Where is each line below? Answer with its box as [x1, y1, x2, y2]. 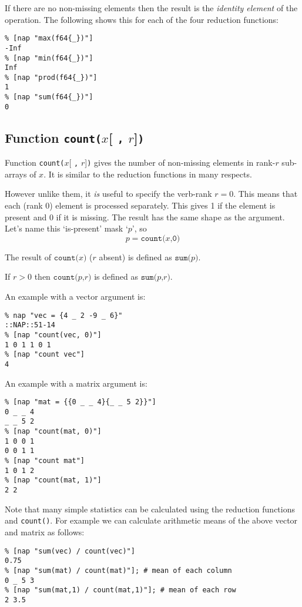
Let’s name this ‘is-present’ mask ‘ [5, 222, 128, 234]
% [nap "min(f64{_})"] [5, 53, 93, 62]
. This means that [233, 187, 298, 200]
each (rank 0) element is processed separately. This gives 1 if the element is [5, 199, 276, 212]
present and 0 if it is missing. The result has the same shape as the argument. [5, 210, 285, 223]
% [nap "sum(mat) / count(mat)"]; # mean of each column [5, 566, 232, 575]
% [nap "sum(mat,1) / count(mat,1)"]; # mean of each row [5, 586, 236, 595]
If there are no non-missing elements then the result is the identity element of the [5, 2, 298, 14]
